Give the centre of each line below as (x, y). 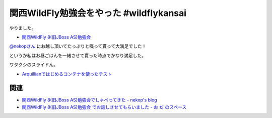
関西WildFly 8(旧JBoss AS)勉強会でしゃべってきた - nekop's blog (89, 100)
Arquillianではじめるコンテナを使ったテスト (67, 74)
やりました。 (23, 28)
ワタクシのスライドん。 (33, 64)
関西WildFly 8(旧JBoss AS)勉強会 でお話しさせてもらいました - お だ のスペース (104, 107)
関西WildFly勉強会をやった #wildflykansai (98, 13)
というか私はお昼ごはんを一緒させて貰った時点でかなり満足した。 (78, 55)
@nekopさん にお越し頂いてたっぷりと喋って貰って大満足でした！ (78, 46)
